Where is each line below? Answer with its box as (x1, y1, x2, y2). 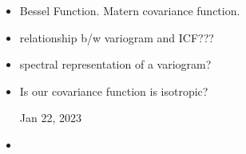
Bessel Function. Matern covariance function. (19, 2, 240, 18)
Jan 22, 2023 (19, 109, 81, 126)
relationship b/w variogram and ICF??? (19, 29, 214, 45)
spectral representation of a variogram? (19, 56, 212, 73)
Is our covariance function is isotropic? (19, 82, 208, 99)
